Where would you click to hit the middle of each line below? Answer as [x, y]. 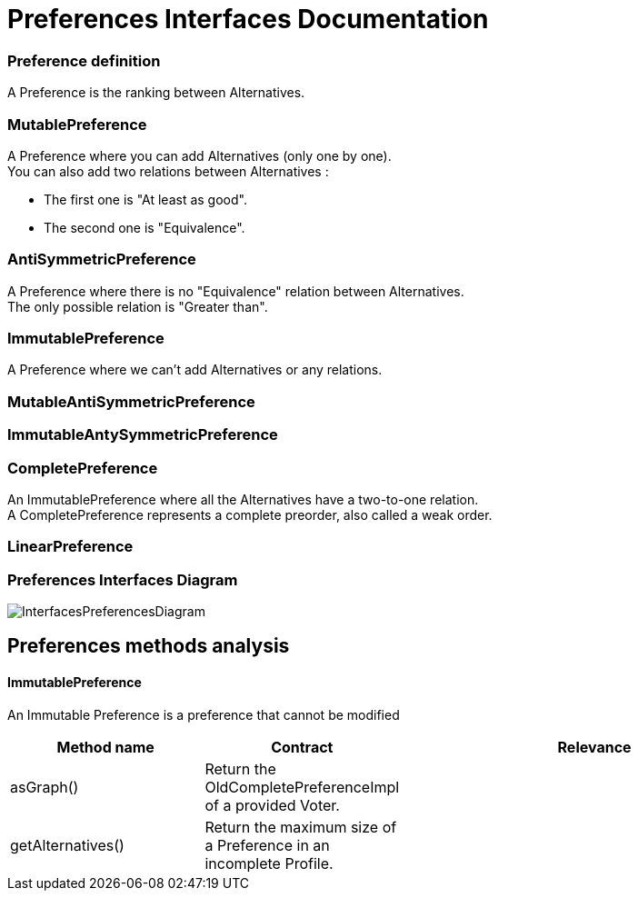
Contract [302, 747]
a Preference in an [267, 845]
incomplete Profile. [269, 863]
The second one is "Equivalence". [145, 227]
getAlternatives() [67, 845]
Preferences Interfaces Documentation [248, 19]
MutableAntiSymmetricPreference [131, 401]
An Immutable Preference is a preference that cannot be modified [204, 714]
